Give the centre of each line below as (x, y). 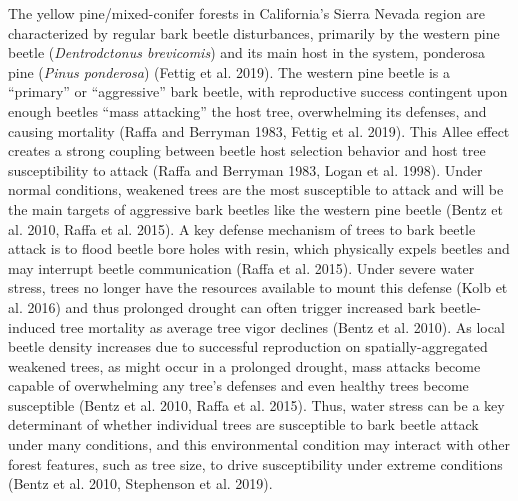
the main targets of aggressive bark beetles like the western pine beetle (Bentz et (255, 208)
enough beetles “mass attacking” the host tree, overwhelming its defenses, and (247, 110)
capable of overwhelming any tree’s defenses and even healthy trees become (238, 385)
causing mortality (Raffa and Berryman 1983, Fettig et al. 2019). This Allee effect (259, 130)
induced (32, 326)
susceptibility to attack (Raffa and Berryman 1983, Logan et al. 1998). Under (245, 169)
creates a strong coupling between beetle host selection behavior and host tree (247, 150)
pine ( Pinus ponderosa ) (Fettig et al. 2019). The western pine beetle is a (229, 71)
